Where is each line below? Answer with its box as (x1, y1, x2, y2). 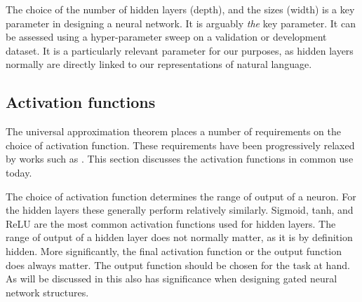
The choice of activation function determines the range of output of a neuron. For (6, 188, 356, 203)
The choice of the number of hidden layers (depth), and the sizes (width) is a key (6, 2, 355, 16)
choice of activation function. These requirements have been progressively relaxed (6, 137, 355, 152)
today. (6, 165, 32, 179)
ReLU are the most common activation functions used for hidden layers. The (6, 216, 336, 231)
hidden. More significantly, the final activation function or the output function (6, 243, 342, 258)
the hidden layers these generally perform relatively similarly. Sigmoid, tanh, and (6, 203, 354, 217)
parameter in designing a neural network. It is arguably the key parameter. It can (6, 15, 356, 30)
